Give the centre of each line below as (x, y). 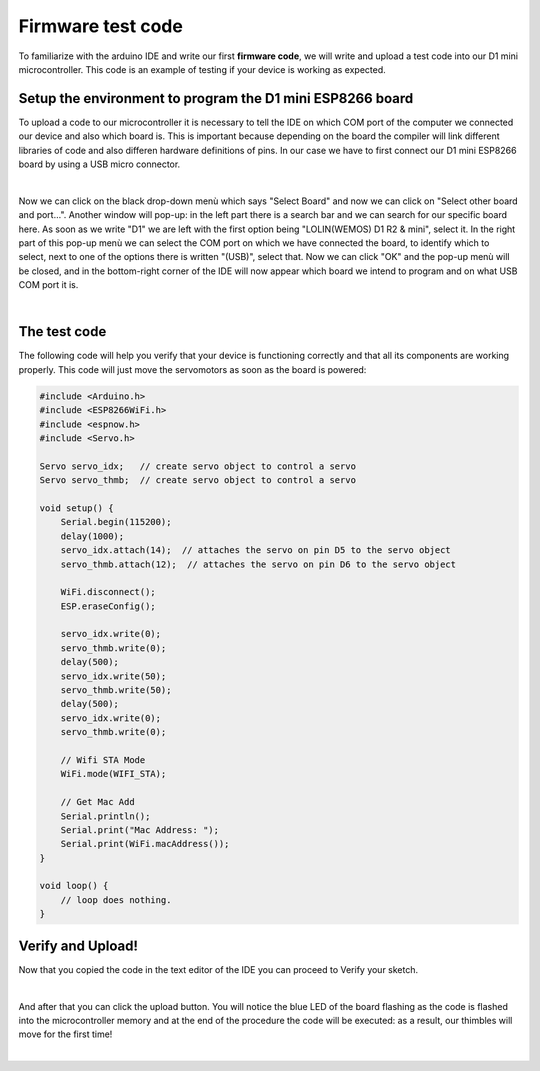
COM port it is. (48, 285)
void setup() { (76, 508)
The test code (62, 331)
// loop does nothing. (116, 899)
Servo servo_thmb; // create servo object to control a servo (198, 480)
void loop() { (74, 886)
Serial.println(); (105, 816)
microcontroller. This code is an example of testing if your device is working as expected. (202, 69)
